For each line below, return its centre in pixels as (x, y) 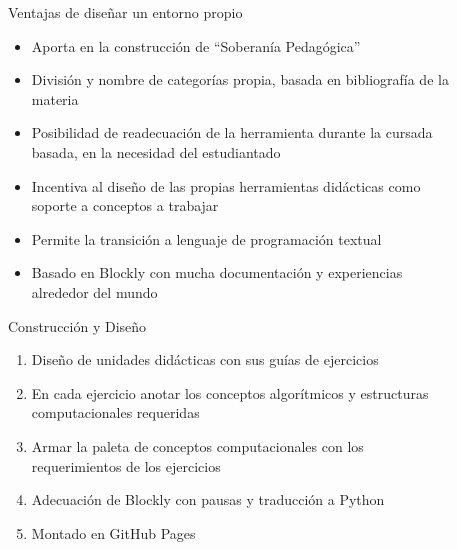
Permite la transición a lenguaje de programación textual (206, 238)
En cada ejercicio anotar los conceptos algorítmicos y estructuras (230, 392)
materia (55, 98)
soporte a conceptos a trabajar (125, 205)
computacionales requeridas (115, 412)
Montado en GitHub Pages (113, 532)
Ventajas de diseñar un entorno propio (125, 12)
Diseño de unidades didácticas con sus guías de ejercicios (205, 359)
